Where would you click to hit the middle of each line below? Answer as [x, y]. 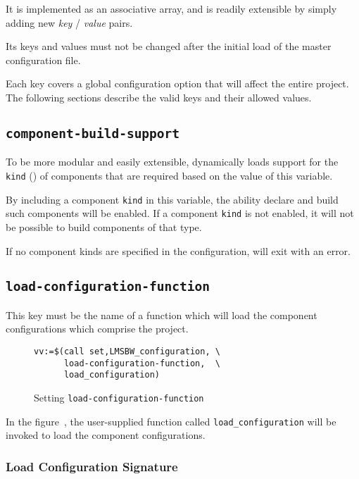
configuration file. [43, 60]
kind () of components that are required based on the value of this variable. [169, 175]
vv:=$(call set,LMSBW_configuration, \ [127, 352]
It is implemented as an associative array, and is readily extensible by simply [171, 8]
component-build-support [93, 133]
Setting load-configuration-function [119, 398]
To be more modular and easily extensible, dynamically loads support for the [172, 162]
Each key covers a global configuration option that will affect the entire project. [177, 83]
